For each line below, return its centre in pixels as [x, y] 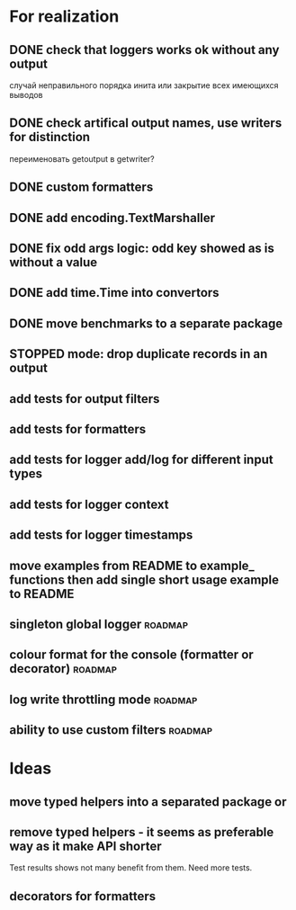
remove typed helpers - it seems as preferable [142, 832]
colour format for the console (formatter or [131, 655]
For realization [64, 17]
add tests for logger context [89, 504]
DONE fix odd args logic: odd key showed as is [142, 248]
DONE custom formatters [81, 187]
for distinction [50, 137]
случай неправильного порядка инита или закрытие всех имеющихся [144, 85]
